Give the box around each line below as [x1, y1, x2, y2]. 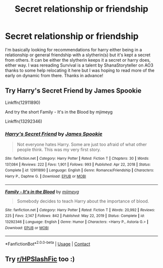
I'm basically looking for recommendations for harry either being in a [5, 47, 142, 52]
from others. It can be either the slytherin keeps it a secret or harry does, [5, 57, 151, 63]
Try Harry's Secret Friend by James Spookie [5, 86, 142, 95]
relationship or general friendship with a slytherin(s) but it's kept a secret [5, 52, 151, 58]
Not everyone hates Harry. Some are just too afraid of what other [16, 142, 147, 148]
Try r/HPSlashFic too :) [5, 255, 75, 263]
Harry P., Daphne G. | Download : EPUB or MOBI [5, 174, 86, 179]
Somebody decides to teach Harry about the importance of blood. [16, 198, 149, 204]
